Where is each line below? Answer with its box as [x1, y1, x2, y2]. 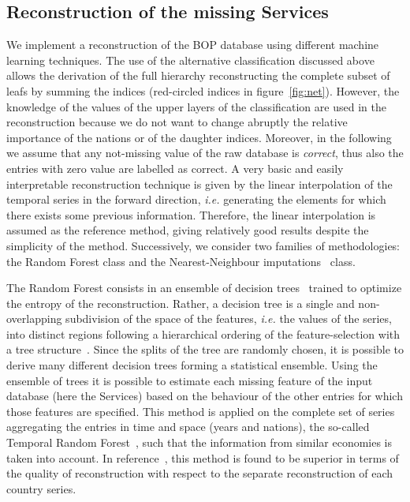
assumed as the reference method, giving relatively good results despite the [6, 222, 369, 238]
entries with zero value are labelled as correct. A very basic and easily [6, 159, 344, 176]
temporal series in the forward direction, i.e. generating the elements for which [6, 191, 386, 208]
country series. [6, 480, 76, 496]
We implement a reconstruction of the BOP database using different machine [6, 36, 379, 53]
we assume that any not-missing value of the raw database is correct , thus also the [6, 144, 404, 161]
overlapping [6, 310, 62, 327]
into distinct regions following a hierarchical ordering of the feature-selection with [6, 325, 401, 342]
